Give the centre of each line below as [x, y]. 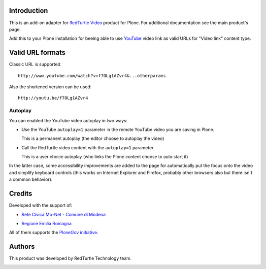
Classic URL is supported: [35, 65]
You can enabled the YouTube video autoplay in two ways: [68, 120]
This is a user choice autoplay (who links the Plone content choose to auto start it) [105, 157]
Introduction [29, 11]
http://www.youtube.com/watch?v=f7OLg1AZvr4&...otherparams [92, 76]
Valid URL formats [37, 52]
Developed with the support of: [41, 205]
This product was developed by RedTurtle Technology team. [70, 258]
